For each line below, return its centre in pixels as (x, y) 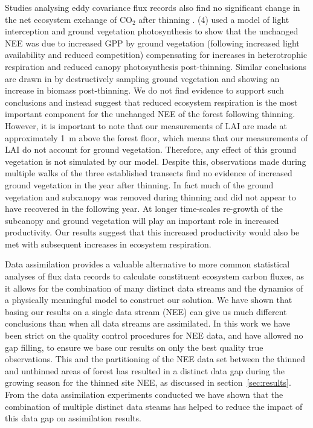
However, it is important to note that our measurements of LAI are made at (146, 125)
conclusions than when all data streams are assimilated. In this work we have (148, 323)
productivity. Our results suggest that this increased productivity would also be (152, 232)
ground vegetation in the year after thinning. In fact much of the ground (139, 184)
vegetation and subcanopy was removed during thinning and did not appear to (150, 196)
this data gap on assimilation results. (73, 418)
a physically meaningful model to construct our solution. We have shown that (149, 300)
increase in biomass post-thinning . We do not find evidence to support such (144, 90)
